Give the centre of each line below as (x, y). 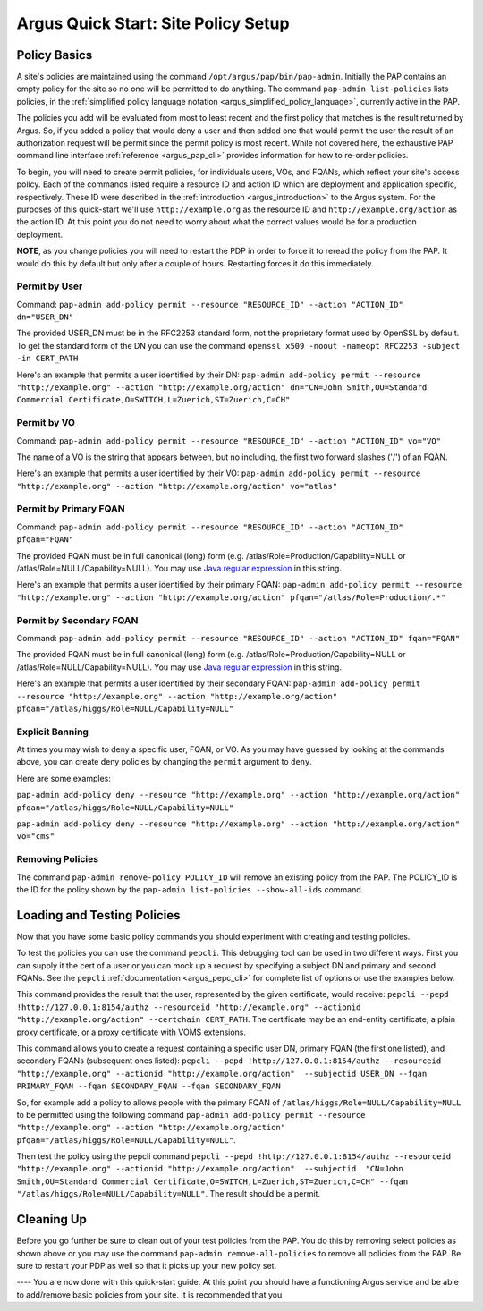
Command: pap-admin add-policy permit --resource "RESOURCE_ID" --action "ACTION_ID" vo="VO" (229, 440)
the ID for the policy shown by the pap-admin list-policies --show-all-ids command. (190, 889)
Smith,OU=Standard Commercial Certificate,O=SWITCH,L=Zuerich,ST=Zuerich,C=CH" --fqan (212, 1181)
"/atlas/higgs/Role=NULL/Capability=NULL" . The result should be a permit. (169, 1194)
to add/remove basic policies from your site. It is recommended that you (149, 1294)
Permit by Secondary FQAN (77, 620)
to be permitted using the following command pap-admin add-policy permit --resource (191, 1114)
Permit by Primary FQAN (71, 509)
